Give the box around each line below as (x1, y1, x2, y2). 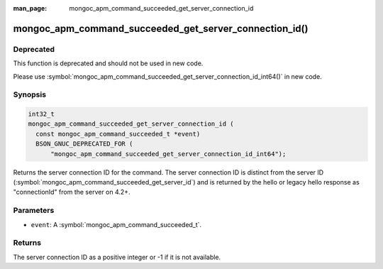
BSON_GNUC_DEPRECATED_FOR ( (35, 140, 133, 148)
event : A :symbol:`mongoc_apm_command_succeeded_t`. (30, 220, 202, 229)
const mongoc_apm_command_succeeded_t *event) (35, 130, 201, 138)
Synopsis (13, 89, 46, 99)
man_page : (13, 4, 48, 12)
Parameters (13, 206, 55, 216)
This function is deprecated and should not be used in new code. (13, 59, 204, 67)
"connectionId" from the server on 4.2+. (13, 188, 131, 197)
